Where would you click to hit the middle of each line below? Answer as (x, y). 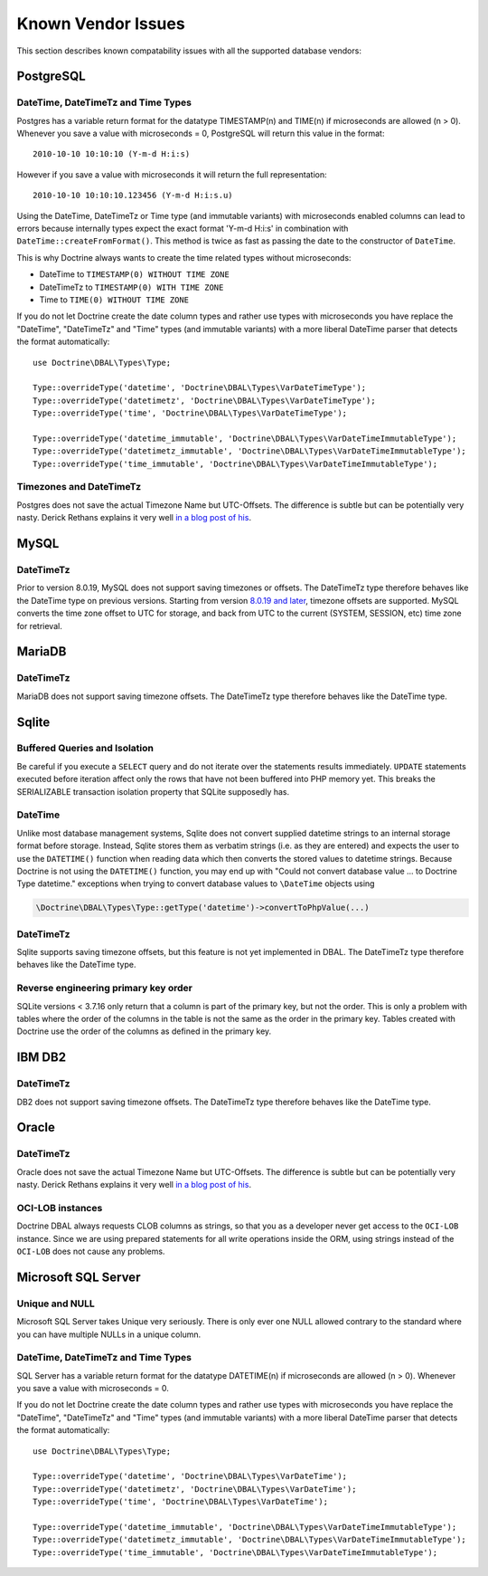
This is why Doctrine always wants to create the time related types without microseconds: (184, 257)
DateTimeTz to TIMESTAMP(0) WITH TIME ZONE (131, 287)
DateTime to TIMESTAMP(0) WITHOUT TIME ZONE (134, 274)
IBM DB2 (42, 1058)
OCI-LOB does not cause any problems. (91, 1251)
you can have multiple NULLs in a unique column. (109, 1334)
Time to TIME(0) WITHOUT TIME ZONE (114, 300)
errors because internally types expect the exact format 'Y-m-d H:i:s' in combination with (183, 229)
